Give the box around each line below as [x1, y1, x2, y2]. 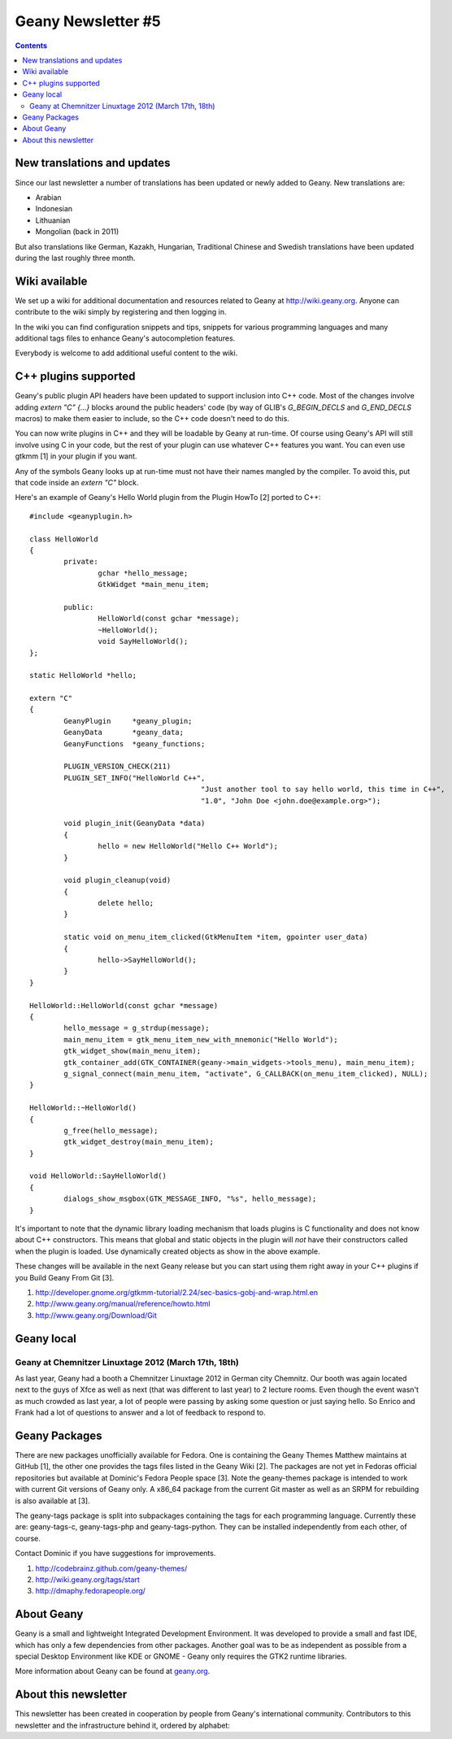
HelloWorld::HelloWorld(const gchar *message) [29, 1001, 219, 1010]
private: [63, 557, 98, 567]
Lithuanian [35, 215, 71, 225]
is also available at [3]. [15, 1496, 90, 1506]
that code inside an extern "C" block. [15, 478, 139, 488]
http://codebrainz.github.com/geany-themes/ [35, 1563, 188, 1573]
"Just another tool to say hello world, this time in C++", [200, 785, 445, 794]
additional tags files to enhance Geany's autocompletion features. [15, 333, 236, 343]
